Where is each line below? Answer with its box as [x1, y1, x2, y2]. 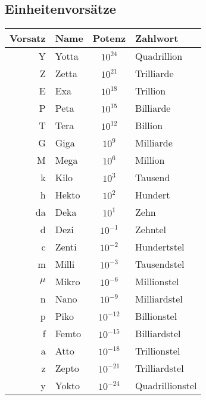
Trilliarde [135, 66, 174, 81]
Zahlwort [135, 31, 179, 45]
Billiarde [135, 101, 171, 115]
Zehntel [135, 222, 167, 237]
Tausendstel [135, 257, 185, 271]
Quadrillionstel [135, 378, 197, 393]
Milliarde [135, 136, 173, 150]
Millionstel [135, 274, 179, 289]
